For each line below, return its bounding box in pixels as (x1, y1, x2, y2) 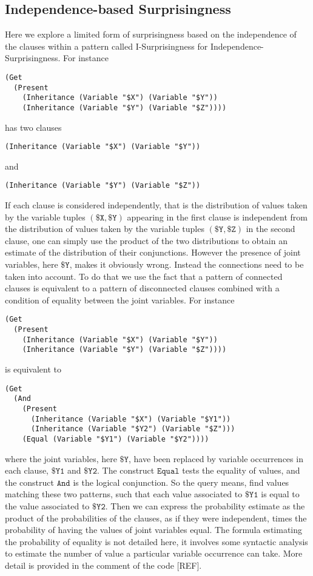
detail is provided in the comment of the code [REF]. (5, 558, 202, 571)
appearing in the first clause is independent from (127, 210, 308, 223)
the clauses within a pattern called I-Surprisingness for (5, 39, 208, 52)
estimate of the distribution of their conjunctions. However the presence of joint (5, 246, 301, 259)
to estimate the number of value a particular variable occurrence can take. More (5, 547, 303, 560)
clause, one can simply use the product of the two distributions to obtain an (5, 234, 288, 247)
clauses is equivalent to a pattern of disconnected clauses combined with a (5, 282, 280, 294)
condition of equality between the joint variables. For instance (5, 293, 235, 306)
